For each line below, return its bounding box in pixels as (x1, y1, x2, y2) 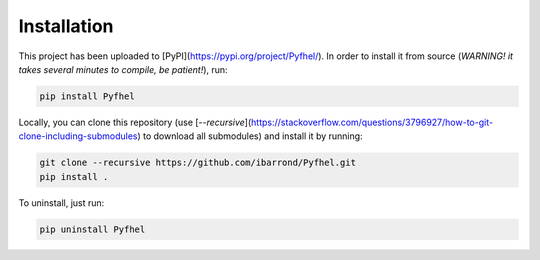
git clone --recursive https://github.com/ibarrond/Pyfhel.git (39, 157, 357, 169)
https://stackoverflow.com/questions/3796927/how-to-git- (250, 116, 494, 128)
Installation (18, 15, 114, 37)
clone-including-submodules (18, 130, 138, 142)
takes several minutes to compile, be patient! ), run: (18, 63, 229, 75)
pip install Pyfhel (39, 90, 135, 102)
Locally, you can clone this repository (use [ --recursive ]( (18, 116, 252, 128)
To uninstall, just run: (18, 196, 105, 209)
